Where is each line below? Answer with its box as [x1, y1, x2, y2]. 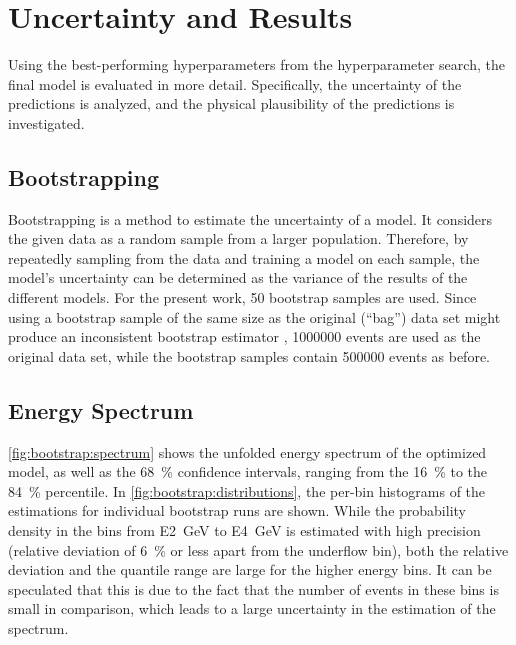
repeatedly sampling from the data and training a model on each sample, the [8, 247, 480, 268]
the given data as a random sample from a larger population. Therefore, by [8, 228, 469, 249]
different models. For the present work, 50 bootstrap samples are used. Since [8, 287, 477, 308]
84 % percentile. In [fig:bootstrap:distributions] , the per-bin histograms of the [8, 480, 486, 501]
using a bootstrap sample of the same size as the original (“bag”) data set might [8, 306, 501, 327]
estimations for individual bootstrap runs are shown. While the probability [8, 500, 466, 521]
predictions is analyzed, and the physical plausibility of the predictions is [8, 93, 455, 114]
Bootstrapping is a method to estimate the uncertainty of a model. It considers [8, 208, 493, 229]
